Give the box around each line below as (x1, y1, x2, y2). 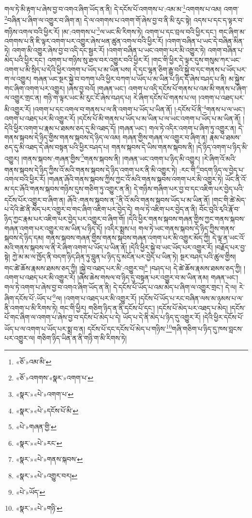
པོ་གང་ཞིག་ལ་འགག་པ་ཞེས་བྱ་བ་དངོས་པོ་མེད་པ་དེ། (4, 312, 121, 322)
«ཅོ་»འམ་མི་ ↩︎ (15, 356, 52, 366)
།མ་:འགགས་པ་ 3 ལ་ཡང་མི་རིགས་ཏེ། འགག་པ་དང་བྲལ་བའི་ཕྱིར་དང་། (61, 25, 217, 36)
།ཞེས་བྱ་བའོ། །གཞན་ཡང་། (67, 83, 126, 93)
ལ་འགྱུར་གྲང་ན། (4, 93, 42, 103)
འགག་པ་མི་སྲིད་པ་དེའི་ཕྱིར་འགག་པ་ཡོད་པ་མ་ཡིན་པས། (4, 64, 131, 74)
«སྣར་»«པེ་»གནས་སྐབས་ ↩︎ (15, 454, 83, 464)
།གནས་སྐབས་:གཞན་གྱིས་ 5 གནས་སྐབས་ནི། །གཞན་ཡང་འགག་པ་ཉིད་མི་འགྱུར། (21, 152, 200, 163)
